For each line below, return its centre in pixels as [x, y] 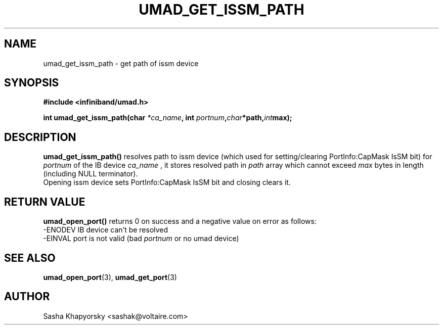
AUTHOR [27, 297]
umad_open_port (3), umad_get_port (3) [110, 277]
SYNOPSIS [32, 83]
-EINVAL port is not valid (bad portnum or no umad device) [141, 239]
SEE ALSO [30, 258]
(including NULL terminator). [91, 174]
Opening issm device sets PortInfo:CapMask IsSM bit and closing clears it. [167, 182]
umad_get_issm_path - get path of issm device [121, 63]
